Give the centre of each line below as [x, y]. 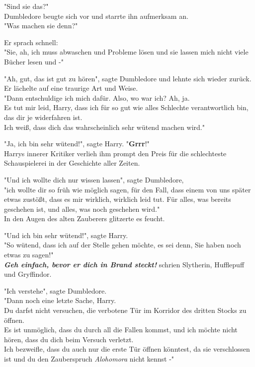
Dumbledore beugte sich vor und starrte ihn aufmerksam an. [96, 16]
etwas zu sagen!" [29, 255]
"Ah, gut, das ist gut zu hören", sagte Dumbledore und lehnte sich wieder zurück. [128, 78]
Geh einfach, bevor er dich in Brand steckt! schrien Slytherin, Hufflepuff [124, 264]
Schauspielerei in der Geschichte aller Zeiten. [72, 163]
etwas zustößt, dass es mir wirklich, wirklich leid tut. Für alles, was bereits [118, 199]
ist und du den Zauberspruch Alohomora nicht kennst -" [89, 359]
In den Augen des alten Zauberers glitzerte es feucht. [85, 218]
